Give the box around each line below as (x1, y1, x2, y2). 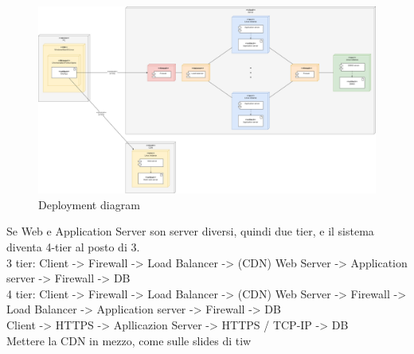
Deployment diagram (38, 196, 140, 212)
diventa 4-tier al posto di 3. (6, 238, 140, 255)
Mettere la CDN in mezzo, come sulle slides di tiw (6, 332, 252, 348)
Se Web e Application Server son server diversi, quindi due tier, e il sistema (6, 223, 374, 239)
